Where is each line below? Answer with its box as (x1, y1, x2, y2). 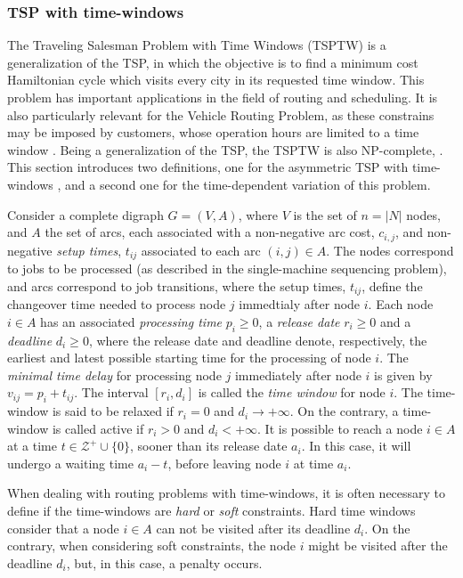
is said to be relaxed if (52, 402, 174, 420)
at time (293, 453, 334, 472)
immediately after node (234, 365, 361, 384)
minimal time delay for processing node (7, 365, 222, 384)
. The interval (74, 383, 149, 402)
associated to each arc (141, 240, 261, 259)
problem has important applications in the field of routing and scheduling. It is (7, 88, 438, 106)
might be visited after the (308, 536, 448, 555)
